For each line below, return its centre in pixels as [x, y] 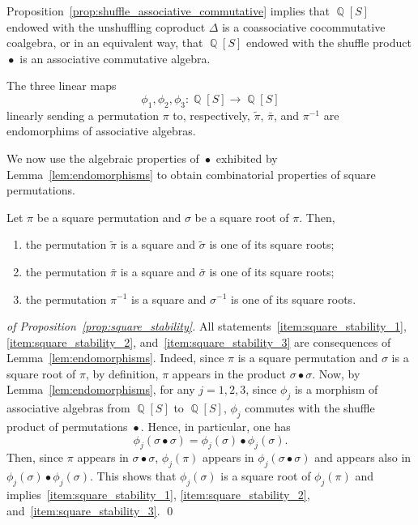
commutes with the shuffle [310, 408]
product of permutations [67, 427]
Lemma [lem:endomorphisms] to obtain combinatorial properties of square [191, 174]
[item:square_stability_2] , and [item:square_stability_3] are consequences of [199, 341]
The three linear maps [62, 85]
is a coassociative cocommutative [304, 26]
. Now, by [336, 373]
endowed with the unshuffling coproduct [106, 26]
